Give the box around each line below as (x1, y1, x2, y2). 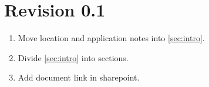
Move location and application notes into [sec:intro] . (18, 32, 205, 44)
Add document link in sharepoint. (18, 71, 140, 83)
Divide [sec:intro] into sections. (18, 51, 129, 63)
